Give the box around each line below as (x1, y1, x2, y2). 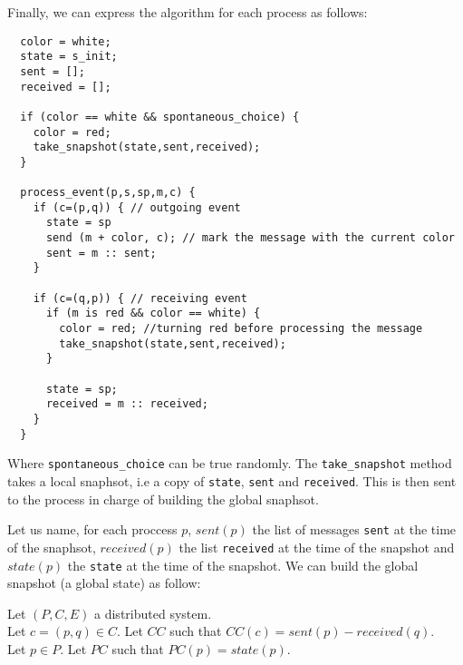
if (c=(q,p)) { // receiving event (33, 291, 247, 305)
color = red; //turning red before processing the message (59, 322, 423, 336)
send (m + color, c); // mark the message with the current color (45, 231, 455, 245)
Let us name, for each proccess (7, 520, 178, 539)
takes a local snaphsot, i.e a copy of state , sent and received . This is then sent (7, 471, 457, 490)
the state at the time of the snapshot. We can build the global (67, 555, 419, 574)
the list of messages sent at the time (252, 520, 457, 539)
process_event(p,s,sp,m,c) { (20, 186, 196, 200)
